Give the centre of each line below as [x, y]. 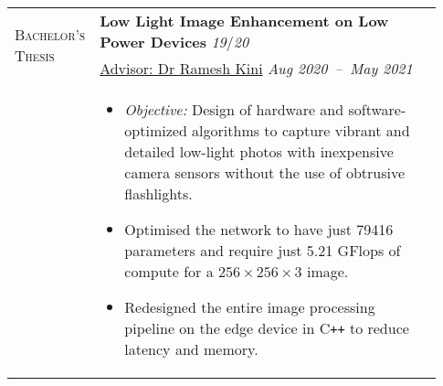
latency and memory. [191, 349]
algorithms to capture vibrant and [301, 130]
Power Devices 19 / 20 [174, 42]
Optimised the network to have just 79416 [259, 229]
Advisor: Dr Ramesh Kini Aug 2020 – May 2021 [256, 68]
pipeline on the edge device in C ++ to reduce [267, 328]
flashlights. [158, 193]
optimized [156, 130]
